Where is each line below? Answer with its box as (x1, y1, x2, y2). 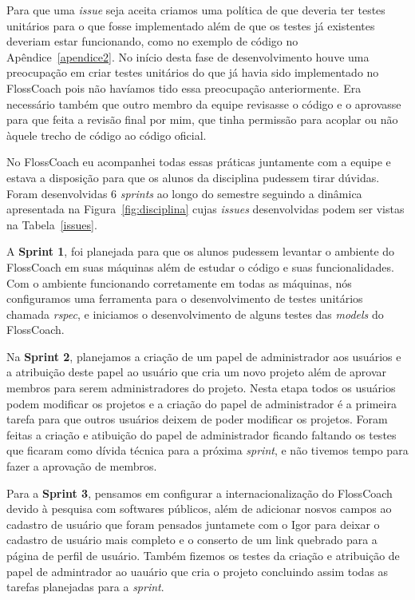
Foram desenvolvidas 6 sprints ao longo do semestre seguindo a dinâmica (6, 185, 362, 201)
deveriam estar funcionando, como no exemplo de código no (6, 33, 298, 50)
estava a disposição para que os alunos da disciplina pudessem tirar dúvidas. (6, 169, 380, 185)
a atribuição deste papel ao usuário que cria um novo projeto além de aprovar (6, 364, 386, 380)
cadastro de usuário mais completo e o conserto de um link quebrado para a (6, 531, 377, 548)
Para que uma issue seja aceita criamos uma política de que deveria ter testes (6, 2, 385, 18)
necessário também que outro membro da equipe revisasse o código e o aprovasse (6, 95, 401, 112)
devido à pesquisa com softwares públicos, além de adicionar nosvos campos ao (6, 500, 392, 517)
